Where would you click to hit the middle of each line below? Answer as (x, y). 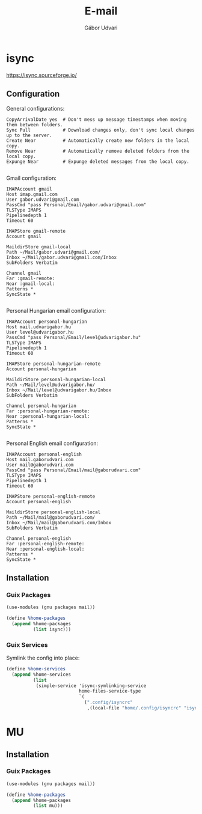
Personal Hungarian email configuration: (56, 310)
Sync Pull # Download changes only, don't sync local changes (101, 130)
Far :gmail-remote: (31, 278)
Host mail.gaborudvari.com (40, 459)
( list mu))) (48, 806)
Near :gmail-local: (31, 284)
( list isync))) (52, 629)
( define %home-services (36, 669)
